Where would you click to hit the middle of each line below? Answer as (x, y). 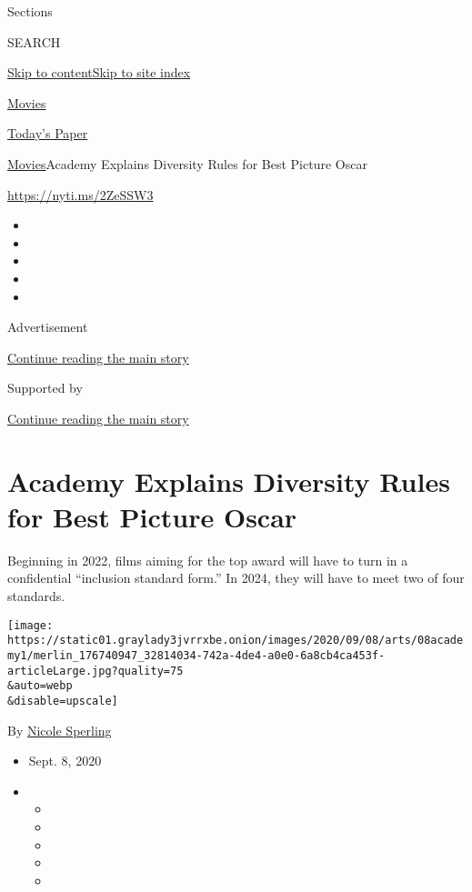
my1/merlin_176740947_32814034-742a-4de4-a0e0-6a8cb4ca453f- (196, 655)
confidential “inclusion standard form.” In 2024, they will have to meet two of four (236, 578)
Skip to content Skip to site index (99, 72)
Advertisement (48, 327)
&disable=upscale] (63, 701)
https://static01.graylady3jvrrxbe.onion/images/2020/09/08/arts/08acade (236, 641)
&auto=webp (40, 686)
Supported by (45, 388)
